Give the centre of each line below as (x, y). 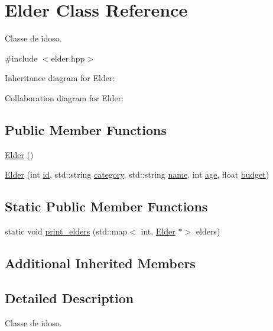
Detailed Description (69, 298)
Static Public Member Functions (106, 206)
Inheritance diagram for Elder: (60, 78)
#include (21, 58)
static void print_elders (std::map (66, 231)
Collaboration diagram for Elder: (64, 97)
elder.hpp (68, 58)
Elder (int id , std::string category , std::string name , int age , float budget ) (137, 174)
